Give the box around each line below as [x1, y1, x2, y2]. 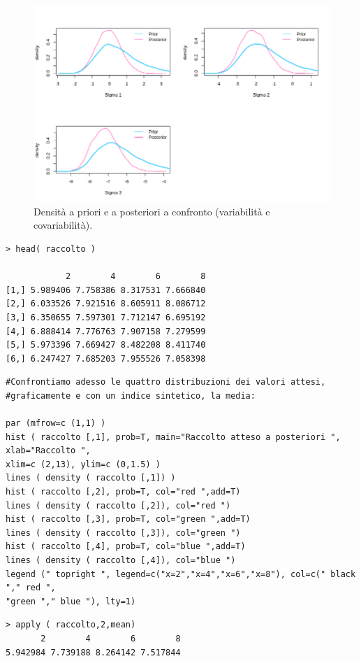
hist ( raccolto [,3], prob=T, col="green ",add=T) [6, 514, 251, 525]
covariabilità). [34, 218, 93, 232]
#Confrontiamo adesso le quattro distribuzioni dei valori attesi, [6, 377, 326, 388]
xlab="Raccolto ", [6, 446, 91, 456]
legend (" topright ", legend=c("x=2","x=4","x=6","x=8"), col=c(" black [6, 569, 356, 579]
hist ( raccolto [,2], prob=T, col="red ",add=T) [6, 487, 241, 497]
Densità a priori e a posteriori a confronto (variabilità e [34, 204, 270, 218]
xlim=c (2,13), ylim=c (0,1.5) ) [6, 459, 161, 469]
